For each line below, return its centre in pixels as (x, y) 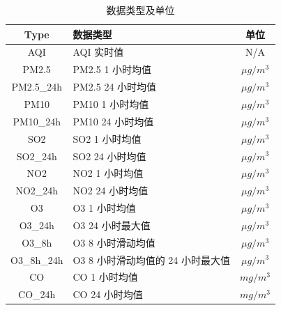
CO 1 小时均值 (105, 277)
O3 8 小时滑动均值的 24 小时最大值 (152, 259)
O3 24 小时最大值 (112, 225)
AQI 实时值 (98, 52)
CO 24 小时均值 (108, 294)
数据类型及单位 (140, 10)
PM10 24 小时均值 (113, 121)
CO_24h (37, 294)
